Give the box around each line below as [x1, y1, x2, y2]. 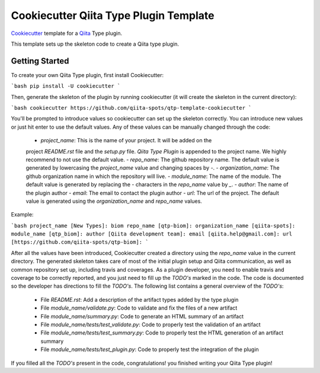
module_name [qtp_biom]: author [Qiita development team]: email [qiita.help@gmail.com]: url [11, 231, 293, 237]
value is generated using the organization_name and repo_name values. [25, 197, 203, 205]
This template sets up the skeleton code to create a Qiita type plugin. [11, 40, 180, 47]
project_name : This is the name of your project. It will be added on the [40, 137, 212, 144]
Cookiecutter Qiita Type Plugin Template [11, 9, 215, 22]
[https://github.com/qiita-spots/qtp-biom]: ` [11, 239, 149, 246]
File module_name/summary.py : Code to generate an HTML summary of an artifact [40, 313, 244, 320]
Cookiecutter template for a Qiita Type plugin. [11, 30, 123, 37]
